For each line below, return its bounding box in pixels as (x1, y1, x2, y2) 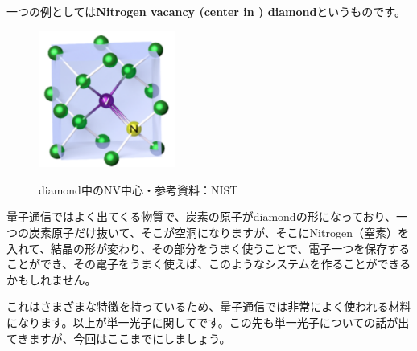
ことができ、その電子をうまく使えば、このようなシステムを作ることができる (6, 255, 411, 272)
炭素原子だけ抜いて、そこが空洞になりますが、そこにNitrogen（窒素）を (28, 223, 409, 240)
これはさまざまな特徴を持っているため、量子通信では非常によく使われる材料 (6, 298, 411, 315)
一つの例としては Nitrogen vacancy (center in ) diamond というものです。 (6, 3, 406, 19)
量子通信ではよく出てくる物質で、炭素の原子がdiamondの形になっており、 (6, 208, 396, 225)
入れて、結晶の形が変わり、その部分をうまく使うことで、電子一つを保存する (6, 239, 411, 256)
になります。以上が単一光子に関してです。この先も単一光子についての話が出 (6, 313, 410, 330)
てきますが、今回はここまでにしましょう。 (6, 329, 231, 346)
